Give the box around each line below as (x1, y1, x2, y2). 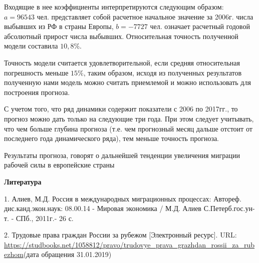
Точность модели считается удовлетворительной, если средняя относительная (4, 57, 240, 67)
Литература (4, 176, 42, 186)
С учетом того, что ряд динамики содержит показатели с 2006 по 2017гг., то (4, 103, 238, 114)
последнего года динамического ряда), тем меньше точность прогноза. (4, 133, 219, 143)
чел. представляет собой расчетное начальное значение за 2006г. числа (37, 11, 253, 21)
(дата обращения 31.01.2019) (23, 249, 112, 259)
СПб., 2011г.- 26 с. (16, 212, 74, 223)
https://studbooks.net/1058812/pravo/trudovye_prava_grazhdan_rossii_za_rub (4, 239, 255, 249)
